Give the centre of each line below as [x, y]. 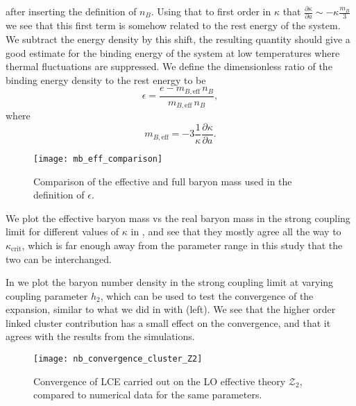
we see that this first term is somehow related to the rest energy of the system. [173, 25]
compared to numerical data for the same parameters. [148, 395]
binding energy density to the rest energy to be [106, 79]
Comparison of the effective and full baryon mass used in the [163, 181]
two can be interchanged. [59, 259]
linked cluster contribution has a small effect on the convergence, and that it [168, 322]
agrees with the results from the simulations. [100, 336]
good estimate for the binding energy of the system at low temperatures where [173, 52]
